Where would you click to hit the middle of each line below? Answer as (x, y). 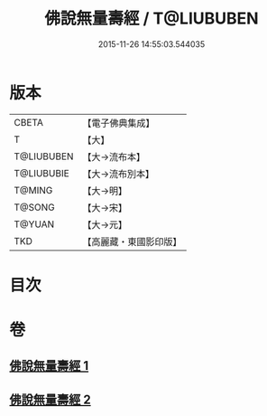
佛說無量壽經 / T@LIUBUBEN (152, 19)
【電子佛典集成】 (119, 123)
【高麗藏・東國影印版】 (132, 241)
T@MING (33, 190)
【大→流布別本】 (119, 174)
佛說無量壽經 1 (49, 366)
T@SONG (35, 207)
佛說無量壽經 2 (51, 399)
